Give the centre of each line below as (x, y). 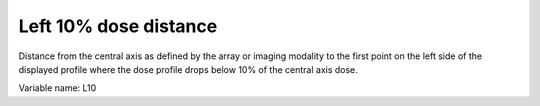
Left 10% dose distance (118, 26)
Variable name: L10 (57, 88)
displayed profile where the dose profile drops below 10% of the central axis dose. (188, 69)
